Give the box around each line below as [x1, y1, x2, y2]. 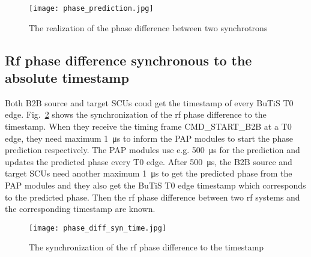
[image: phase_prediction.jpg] [29, 4, 154, 13]
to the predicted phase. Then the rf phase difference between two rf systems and [5, 190, 300, 203]
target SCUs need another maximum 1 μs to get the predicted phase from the [5, 167, 292, 180]
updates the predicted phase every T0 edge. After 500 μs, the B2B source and [5, 155, 292, 168]
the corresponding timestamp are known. [5, 202, 155, 215]
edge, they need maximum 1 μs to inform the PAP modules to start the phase [5, 132, 293, 144]
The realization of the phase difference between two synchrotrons [29, 21, 268, 34]
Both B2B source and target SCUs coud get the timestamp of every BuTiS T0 [5, 96, 294, 109]
